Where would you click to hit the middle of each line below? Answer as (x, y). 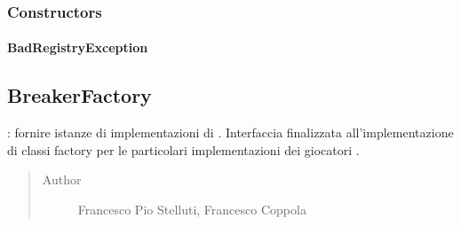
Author (62, 179)
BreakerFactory (79, 95)
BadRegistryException (78, 47)
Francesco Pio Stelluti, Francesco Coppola (192, 210)
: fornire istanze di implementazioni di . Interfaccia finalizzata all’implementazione (230, 132)
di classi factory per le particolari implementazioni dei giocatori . (183, 149)
